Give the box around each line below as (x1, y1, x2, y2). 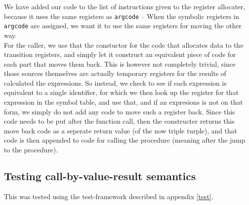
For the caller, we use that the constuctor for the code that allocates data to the (4, 39, 244, 50)
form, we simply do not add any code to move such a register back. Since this (4, 106, 235, 116)
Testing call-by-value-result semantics (4, 168, 196, 184)
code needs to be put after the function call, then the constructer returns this (4, 116, 235, 126)
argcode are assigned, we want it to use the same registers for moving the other (4, 20, 242, 31)
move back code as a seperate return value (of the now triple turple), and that (4, 125, 237, 135)
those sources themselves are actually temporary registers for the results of (4, 68, 227, 78)
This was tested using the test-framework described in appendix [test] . (4, 191, 213, 201)
